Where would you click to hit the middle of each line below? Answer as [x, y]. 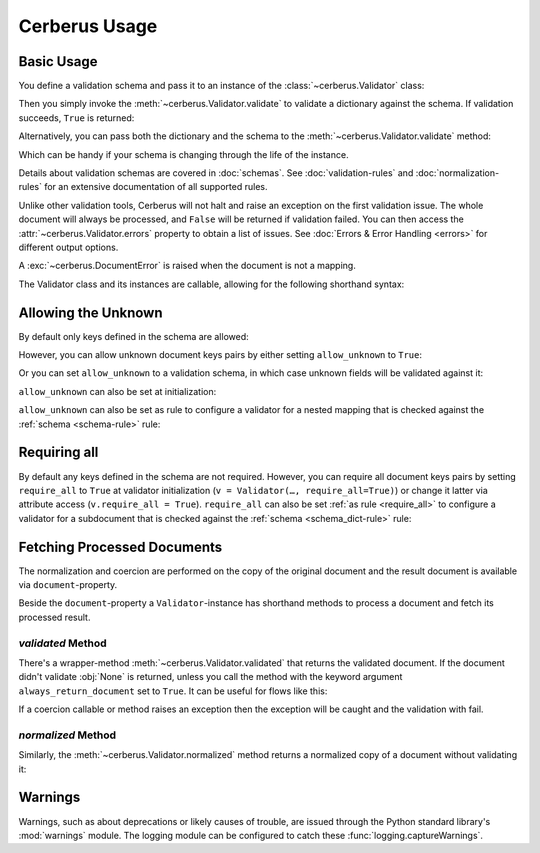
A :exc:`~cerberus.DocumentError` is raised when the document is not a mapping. [187, 266]
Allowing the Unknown [91, 312]
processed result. [54, 617]
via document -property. [68, 584]
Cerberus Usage [88, 26]
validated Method [62, 643]
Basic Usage [58, 61]
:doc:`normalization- [457, 173]
